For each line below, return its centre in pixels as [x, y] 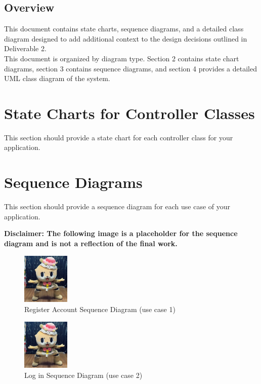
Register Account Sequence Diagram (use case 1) [100, 309]
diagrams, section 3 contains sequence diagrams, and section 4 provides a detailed [130, 68]
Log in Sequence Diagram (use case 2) [83, 375]
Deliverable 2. [25, 48]
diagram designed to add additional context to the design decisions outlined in [126, 38]
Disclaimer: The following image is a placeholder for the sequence [121, 233]
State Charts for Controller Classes [129, 113]
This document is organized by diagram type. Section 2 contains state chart [122, 58]
